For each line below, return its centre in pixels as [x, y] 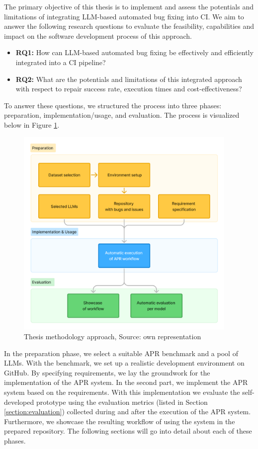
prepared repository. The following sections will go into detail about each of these [128, 431]
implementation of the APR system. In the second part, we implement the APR [126, 382]
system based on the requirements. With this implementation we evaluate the [122, 392]
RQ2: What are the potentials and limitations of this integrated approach [129, 79]
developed [19, 402]
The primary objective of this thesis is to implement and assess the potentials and [129, 6]
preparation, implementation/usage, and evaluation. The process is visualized [122, 115]
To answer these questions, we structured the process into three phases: [113, 105]
